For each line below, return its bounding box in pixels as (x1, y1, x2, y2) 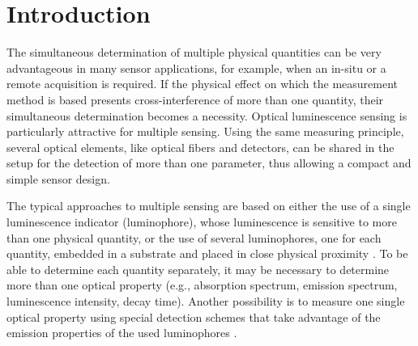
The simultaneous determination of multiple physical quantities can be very (6, 44, 382, 61)
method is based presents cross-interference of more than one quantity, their (6, 91, 384, 108)
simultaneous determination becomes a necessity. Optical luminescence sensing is (6, 107, 407, 124)
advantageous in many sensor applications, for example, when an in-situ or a (6, 59, 386, 76)
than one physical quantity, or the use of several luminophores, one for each (6, 229, 382, 246)
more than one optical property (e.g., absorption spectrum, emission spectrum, (6, 276, 398, 293)
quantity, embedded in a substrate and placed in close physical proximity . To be (6, 245, 408, 262)
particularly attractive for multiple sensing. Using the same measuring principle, (6, 123, 404, 140)
